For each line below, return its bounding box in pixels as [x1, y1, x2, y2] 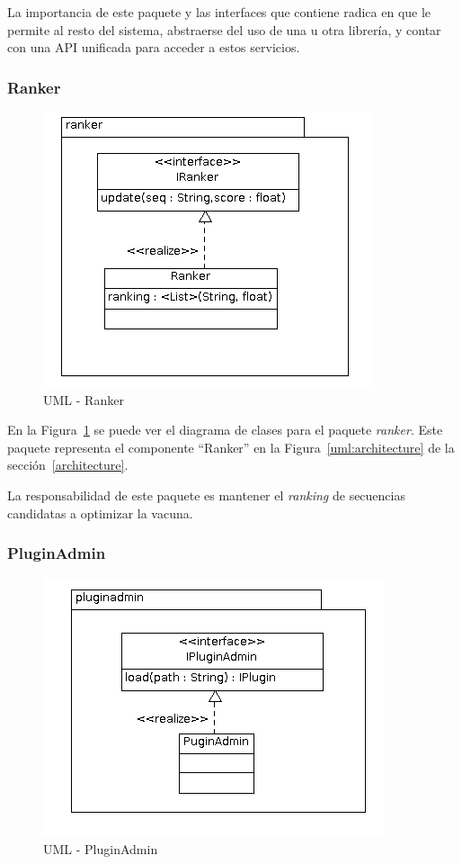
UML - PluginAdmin [43, 839, 158, 858]
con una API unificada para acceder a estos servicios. [7, 38, 300, 57]
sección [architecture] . [7, 455, 129, 474]
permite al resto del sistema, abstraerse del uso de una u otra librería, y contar [7, 20, 441, 39]
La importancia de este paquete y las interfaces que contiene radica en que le [7, 3, 431, 21]
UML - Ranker [43, 390, 124, 409]
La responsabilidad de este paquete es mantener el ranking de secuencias [7, 485, 405, 504]
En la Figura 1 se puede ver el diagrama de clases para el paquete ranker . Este [7, 420, 443, 439]
